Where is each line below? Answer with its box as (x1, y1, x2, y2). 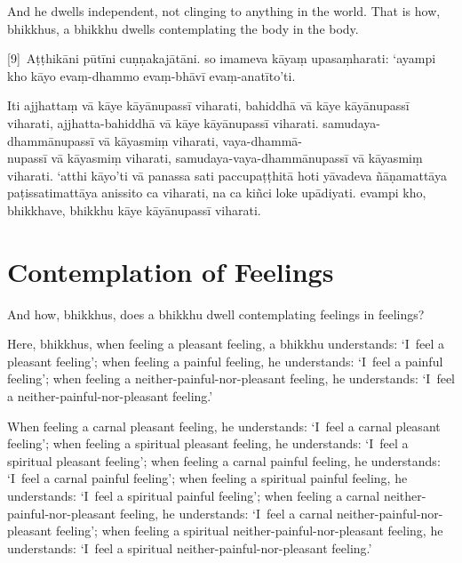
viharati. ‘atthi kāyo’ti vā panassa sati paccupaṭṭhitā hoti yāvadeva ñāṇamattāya (7, 165, 447, 184)
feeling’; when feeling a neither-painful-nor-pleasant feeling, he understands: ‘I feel (7, 369, 456, 388)
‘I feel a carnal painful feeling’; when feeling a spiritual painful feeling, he (7, 469, 408, 487)
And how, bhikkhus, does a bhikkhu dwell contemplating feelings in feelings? (7, 304, 425, 323)
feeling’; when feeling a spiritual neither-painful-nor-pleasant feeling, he (55, 521, 443, 540)
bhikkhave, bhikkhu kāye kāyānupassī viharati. (7, 200, 261, 219)
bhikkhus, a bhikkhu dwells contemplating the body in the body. (7, 19, 359, 37)
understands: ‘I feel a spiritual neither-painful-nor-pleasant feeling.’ (7, 538, 372, 557)
